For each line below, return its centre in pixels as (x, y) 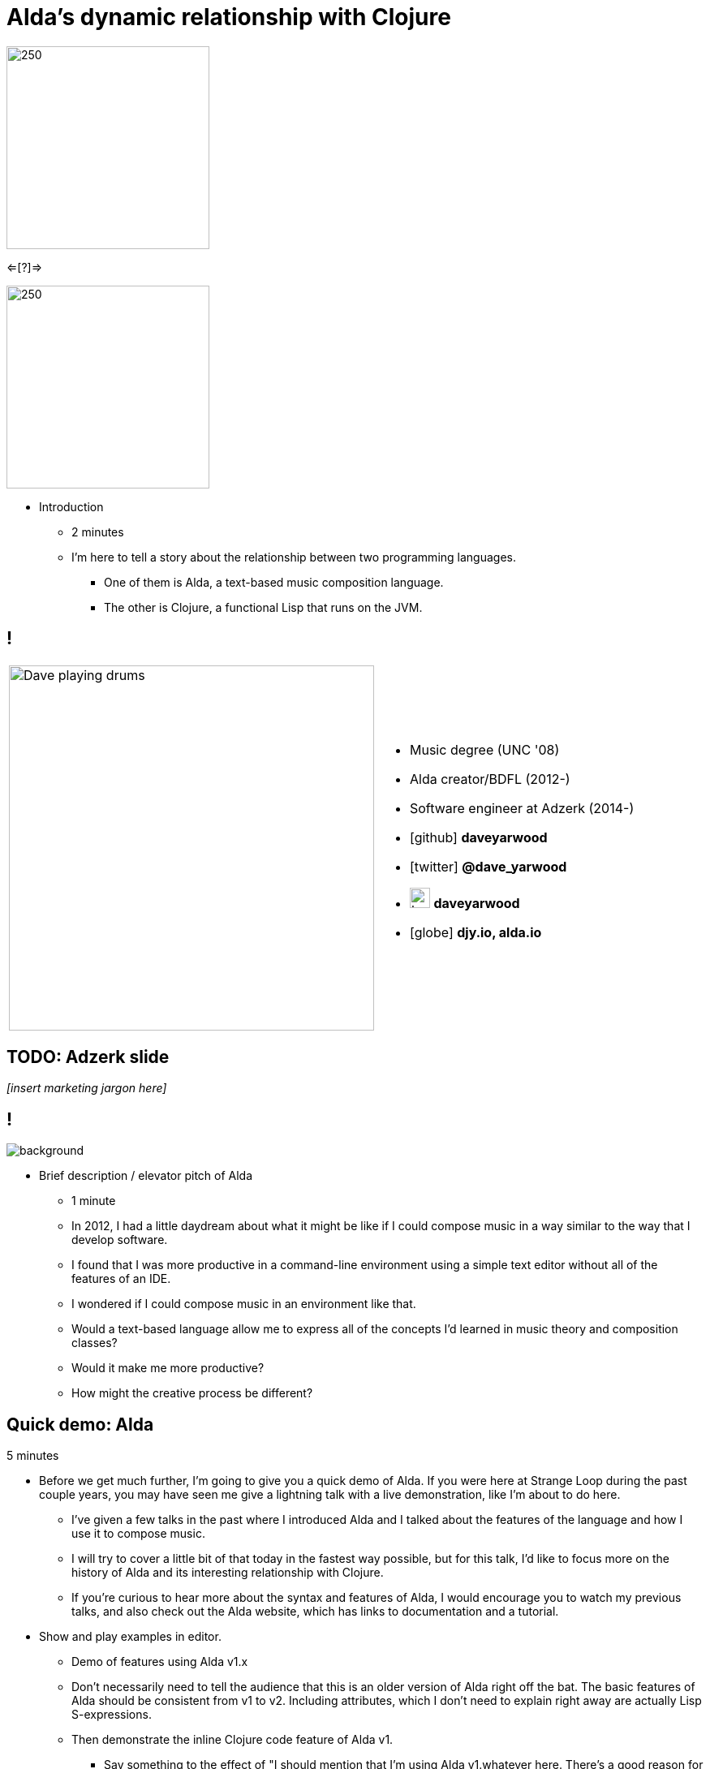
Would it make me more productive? (168, 1368)
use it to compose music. (138, 1534)
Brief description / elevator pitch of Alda (146, 1176)
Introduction (71, 506)
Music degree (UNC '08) (485, 750)
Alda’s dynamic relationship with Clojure (229, 17)
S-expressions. (112, 1715)
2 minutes (98, 532)
